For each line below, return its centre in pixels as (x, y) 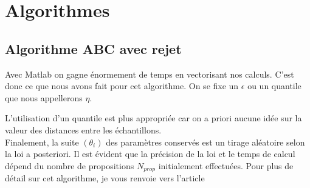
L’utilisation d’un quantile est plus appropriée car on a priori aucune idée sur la (153, 118)
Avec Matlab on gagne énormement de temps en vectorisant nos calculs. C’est (150, 74)
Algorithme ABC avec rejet (93, 48)
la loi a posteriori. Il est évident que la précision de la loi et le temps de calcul (150, 154)
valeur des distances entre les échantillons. (83, 129)
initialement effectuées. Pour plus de (226, 165)
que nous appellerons (44, 97)
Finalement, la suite (42, 142)
